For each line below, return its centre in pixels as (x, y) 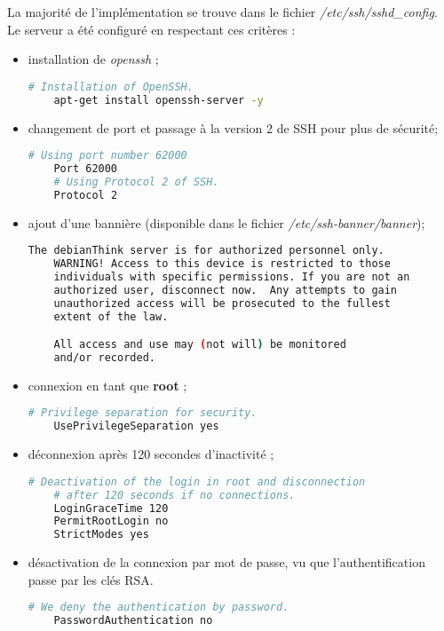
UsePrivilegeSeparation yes (136, 426)
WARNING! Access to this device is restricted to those (222, 264)
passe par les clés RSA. (91, 579)
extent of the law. (111, 316)
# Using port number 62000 (107, 156)
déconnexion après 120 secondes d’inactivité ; (151, 454)
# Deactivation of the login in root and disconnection (197, 481)
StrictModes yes (101, 535)
